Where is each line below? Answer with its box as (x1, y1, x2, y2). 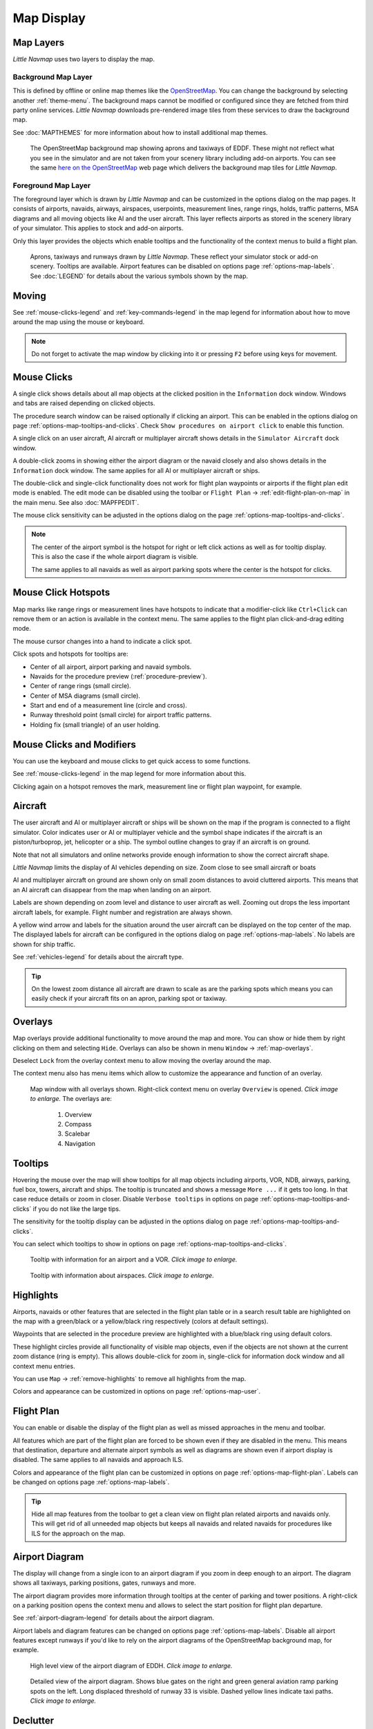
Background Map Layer (12, 72, 93, 82)
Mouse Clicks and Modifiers (12, 739, 136, 750)
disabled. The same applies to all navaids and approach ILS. (12, 1456, 184, 1464)
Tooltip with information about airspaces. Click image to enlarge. (30, 1271, 214, 1279)
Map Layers (12, 37, 65, 48)
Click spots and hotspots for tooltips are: (12, 650, 128, 658)
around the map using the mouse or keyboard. (12, 318, 145, 326)
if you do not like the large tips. (32, 1204, 121, 1213)
